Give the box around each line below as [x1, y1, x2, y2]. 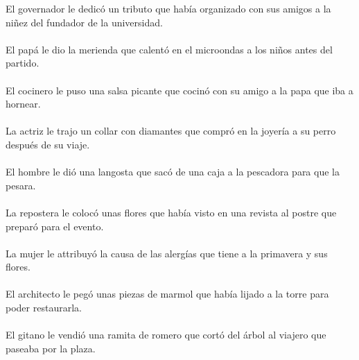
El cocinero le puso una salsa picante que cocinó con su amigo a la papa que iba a [6, 83, 353, 97]
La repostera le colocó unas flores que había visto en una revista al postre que [6, 205, 337, 219]
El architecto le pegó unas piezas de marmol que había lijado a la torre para [6, 286, 329, 301]
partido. [6, 55, 40, 70]
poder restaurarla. [6, 300, 82, 315]
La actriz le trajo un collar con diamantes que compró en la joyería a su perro [6, 123, 336, 138]
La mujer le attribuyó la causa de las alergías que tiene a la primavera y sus [6, 246, 328, 260]
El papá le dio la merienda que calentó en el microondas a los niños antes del [6, 42, 333, 56]
